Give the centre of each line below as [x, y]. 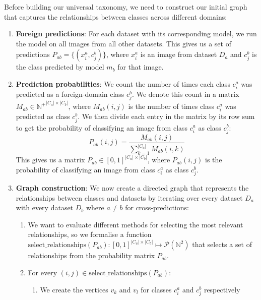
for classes [156, 289]
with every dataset [45, 207]
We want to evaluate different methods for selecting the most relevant [136, 224]
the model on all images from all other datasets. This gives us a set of [123, 43]
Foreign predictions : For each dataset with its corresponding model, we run [136, 34]
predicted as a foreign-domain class [70, 94]
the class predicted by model [60, 67]
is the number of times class [171, 106]
